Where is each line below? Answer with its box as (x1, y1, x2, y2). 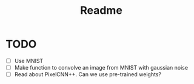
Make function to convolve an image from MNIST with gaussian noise (14, 64, 189, 71)
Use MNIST (14, 57, 44, 64)
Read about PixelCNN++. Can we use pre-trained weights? (14, 71, 162, 78)
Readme (80, 4, 122, 17)
